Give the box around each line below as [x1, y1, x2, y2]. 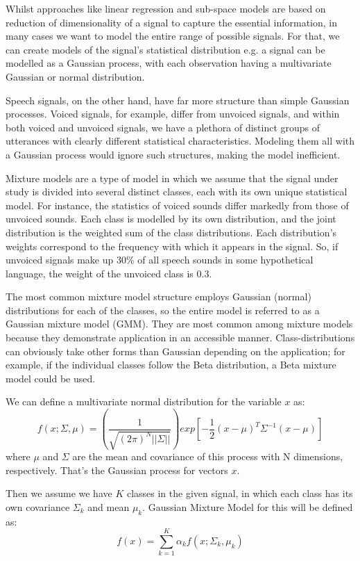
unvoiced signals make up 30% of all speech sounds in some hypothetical [6, 252, 314, 267]
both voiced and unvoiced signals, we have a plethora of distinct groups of [6, 120, 320, 134]
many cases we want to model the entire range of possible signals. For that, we [6, 29, 340, 43]
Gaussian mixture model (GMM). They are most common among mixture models [6, 316, 353, 331]
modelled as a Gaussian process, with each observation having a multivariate [6, 56, 332, 70]
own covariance [6, 499, 70, 514]
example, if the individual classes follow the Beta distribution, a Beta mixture [6, 357, 336, 372]
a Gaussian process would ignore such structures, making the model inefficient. [6, 147, 341, 161]
